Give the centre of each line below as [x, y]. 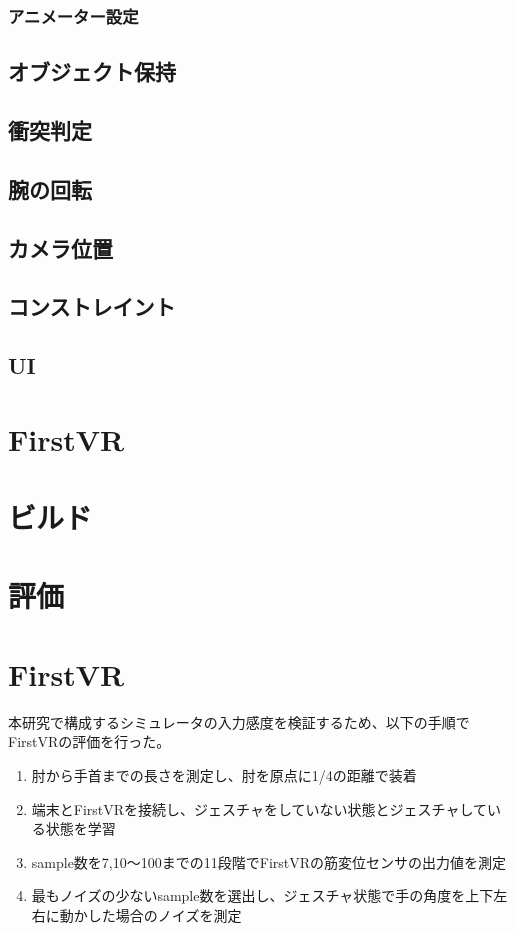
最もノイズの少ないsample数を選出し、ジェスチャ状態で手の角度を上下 [262, 895]
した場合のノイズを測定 [164, 914]
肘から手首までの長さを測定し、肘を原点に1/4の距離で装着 [224, 774]
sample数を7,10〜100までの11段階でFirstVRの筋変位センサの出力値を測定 [269, 861]
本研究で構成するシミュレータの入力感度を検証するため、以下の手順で [239, 721]
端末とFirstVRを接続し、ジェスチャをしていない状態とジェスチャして [259, 808]
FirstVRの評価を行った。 [89, 741]
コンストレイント [92, 306]
